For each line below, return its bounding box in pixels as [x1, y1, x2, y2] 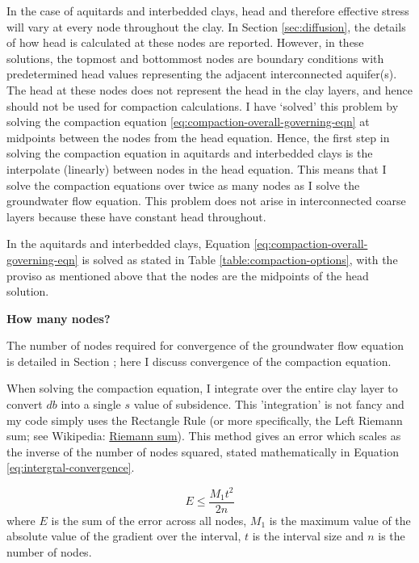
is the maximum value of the [269, 511, 411, 528]
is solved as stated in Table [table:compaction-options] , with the [82, 250, 398, 267]
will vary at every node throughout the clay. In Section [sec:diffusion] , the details [6, 18, 406, 35]
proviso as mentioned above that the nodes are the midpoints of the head [6, 267, 369, 284]
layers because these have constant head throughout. [6, 208, 266, 225]
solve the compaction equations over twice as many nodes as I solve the [6, 176, 360, 193]
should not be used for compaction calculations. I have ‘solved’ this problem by [6, 97, 399, 114]
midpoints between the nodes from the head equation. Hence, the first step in [6, 128, 390, 145]
